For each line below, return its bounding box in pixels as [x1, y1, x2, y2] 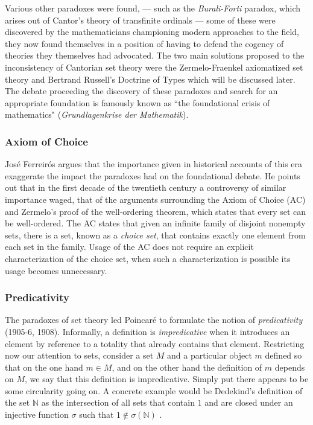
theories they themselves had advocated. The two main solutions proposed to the [5, 49, 305, 62]
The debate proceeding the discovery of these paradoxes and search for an [5, 85, 278, 97]
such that [79, 408, 114, 421]
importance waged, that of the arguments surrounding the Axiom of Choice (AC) [5, 193, 306, 205]
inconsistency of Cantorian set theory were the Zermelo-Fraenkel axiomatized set [5, 60, 303, 73]
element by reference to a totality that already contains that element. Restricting [5, 337, 305, 350]
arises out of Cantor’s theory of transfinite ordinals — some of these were [5, 13, 276, 26]
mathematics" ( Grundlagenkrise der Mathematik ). [5, 108, 189, 121]
